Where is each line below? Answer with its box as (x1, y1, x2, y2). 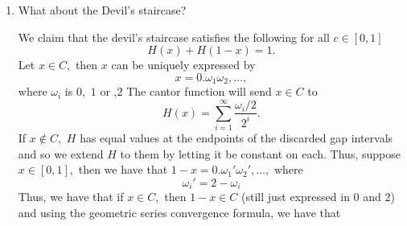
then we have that (78, 161, 168, 178)
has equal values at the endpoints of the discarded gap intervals (80, 129, 393, 146)
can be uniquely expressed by (111, 56, 256, 73)
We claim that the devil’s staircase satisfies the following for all (18, 28, 330, 45)
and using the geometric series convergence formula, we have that (18, 203, 341, 220)
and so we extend (18, 145, 104, 162)
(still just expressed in (241, 188, 350, 205)
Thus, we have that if (18, 188, 124, 205)
